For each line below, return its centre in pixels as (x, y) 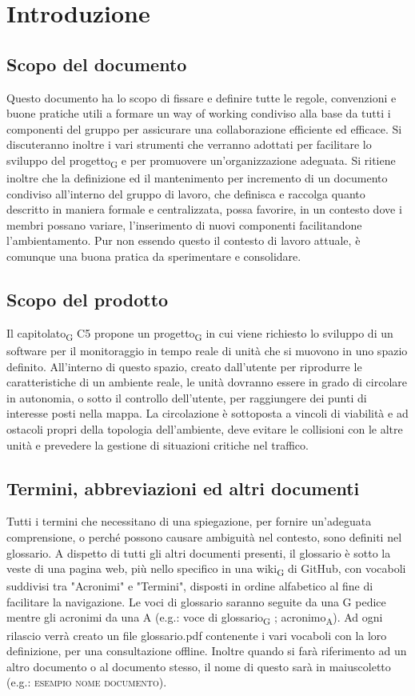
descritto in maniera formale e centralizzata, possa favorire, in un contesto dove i (204, 209)
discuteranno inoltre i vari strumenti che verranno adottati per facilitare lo (189, 144)
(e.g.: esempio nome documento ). (87, 682)
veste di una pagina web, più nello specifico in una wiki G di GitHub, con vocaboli (206, 569)
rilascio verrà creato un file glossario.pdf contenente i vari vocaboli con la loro (197, 635)
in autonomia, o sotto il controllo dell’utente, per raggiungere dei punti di (187, 397)
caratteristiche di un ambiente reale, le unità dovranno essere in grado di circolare (207, 382)
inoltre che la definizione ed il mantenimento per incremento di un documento (197, 178)
